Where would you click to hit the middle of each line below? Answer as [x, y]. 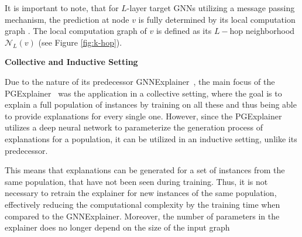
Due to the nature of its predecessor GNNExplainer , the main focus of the [140, 81]
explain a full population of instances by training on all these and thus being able [151, 104]
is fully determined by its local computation [217, 19]
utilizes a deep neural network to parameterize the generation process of [134, 127]
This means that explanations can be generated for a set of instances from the [145, 170]
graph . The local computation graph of [76, 31]
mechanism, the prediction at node [67, 19]
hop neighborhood [262, 31]
